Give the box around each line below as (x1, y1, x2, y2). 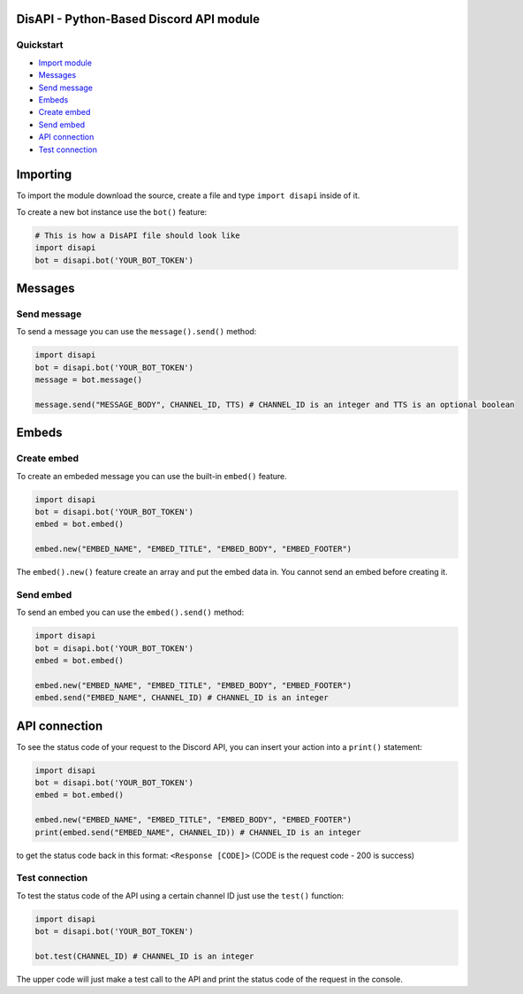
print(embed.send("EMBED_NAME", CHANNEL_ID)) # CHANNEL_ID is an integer (34, 827, 361, 837)
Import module (38, 57, 93, 68)
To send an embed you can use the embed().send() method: (16, 607, 245, 618)
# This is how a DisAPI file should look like (34, 230, 240, 241)
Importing (16, 167, 72, 182)
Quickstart (16, 39, 64, 51)
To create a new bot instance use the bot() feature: (16, 206, 208, 217)
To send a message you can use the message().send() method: (16, 326, 257, 337)
